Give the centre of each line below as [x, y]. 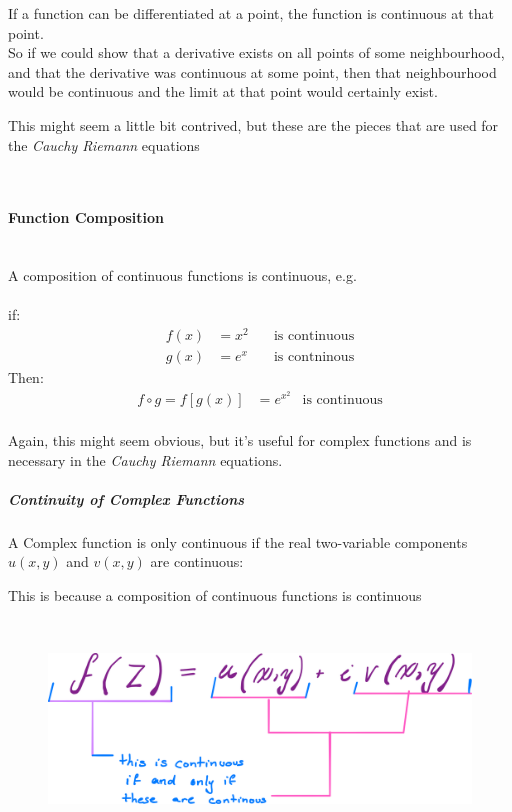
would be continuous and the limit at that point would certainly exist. [223, 91]
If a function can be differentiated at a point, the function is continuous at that [251, 13]
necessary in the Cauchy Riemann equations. [145, 459]
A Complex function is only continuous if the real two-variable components [238, 541]
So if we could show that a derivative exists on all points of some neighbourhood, [256, 52]
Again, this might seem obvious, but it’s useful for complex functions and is [240, 439]
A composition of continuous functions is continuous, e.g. [182, 275]
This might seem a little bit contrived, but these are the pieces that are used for [253, 124]
